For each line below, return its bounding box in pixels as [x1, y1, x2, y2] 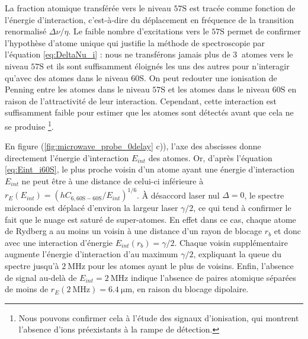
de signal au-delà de [5, 271, 77, 283]
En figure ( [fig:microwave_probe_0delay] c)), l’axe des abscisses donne [5, 140, 261, 152]
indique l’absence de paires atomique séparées [131, 271, 296, 283]
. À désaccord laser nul [137, 188, 220, 201]
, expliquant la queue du [193, 248, 282, 260]
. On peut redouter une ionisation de [144, 71, 277, 84]
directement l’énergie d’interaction [5, 151, 129, 164]
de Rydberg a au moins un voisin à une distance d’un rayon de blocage [5, 225, 262, 237]
